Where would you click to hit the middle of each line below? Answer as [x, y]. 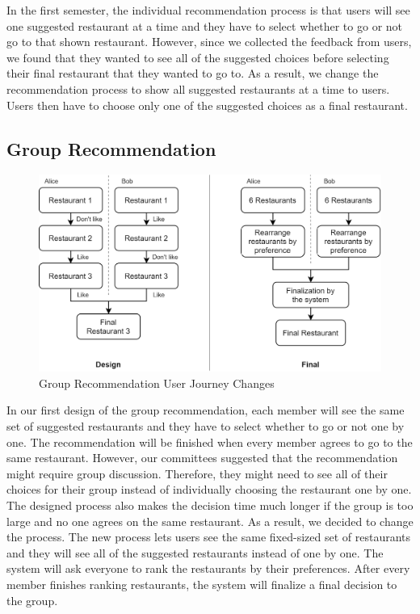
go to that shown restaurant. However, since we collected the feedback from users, [209, 42]
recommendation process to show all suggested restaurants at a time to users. [198, 88]
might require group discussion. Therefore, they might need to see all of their [197, 473]
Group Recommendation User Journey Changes [157, 383]
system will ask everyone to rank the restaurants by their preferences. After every [208, 568]
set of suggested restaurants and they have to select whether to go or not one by [206, 426]
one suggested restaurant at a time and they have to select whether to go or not [205, 25]
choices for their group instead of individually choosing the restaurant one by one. [209, 489]
